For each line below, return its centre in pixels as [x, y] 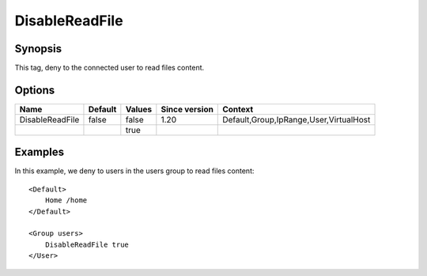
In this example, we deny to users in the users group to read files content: [134, 171]
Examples [40, 152]
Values [139, 109]
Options [35, 90]
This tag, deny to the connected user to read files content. [110, 68]
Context [238, 109]
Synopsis [38, 49]
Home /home [66, 200]
